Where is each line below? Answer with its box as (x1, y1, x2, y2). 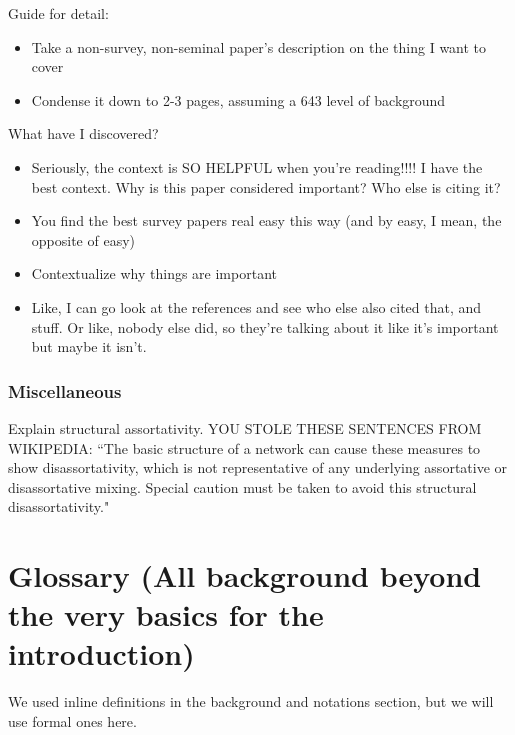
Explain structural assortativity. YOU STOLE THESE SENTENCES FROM (8, 417, 482, 438)
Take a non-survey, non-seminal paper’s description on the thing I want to (31, 36, 487, 57)
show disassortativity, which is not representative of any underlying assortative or (8, 457, 508, 478)
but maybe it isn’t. (31, 336, 147, 357)
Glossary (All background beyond (8, 555, 482, 596)
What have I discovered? (8, 123, 159, 144)
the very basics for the (8, 594, 324, 635)
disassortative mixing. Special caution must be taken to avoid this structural (8, 476, 477, 497)
